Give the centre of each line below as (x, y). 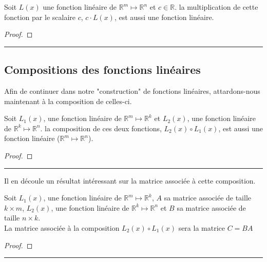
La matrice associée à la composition (62, 227)
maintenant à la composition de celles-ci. (68, 101)
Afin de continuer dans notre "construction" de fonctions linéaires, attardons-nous (132, 90)
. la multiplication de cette (216, 7)
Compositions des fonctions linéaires (102, 69)
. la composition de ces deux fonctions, (101, 128)
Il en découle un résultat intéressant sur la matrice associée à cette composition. (130, 180)
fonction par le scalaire (40, 17)
